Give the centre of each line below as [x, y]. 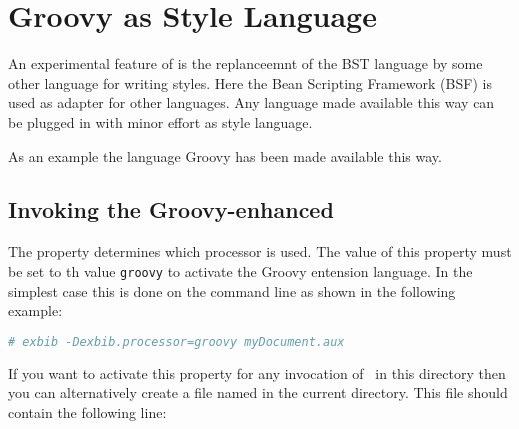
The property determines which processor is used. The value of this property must [260, 251]
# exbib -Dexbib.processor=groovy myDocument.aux [176, 341]
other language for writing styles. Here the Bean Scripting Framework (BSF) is [250, 82]
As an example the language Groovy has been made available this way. [225, 155]
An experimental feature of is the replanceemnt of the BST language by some [245, 63]
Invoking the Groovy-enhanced [171, 209]
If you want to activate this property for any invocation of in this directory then [257, 372]
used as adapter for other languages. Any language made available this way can [251, 102]
